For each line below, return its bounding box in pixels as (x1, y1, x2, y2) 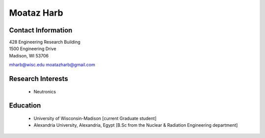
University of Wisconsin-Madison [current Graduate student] (33, 115, 157, 121)
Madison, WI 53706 (9, 53, 49, 58)
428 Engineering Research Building (9, 39, 80, 45)
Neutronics (33, 88, 56, 94)
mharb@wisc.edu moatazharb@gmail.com (9, 62, 96, 68)
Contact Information (9, 26, 73, 34)
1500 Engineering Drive (9, 46, 56, 52)
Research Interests (9, 75, 68, 83)
